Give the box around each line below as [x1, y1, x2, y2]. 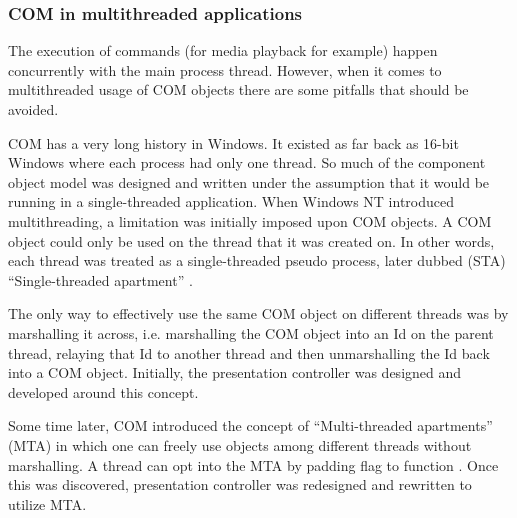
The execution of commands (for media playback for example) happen [8, 40, 438, 61]
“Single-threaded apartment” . [8, 269, 193, 290]
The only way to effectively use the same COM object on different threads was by [8, 303, 509, 324]
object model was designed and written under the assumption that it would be [8, 171, 490, 192]
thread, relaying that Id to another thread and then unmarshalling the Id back [8, 342, 490, 363]
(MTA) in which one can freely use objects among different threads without [8, 434, 472, 455]
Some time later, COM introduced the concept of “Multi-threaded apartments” [8, 415, 493, 436]
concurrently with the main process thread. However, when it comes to [8, 59, 442, 80]
